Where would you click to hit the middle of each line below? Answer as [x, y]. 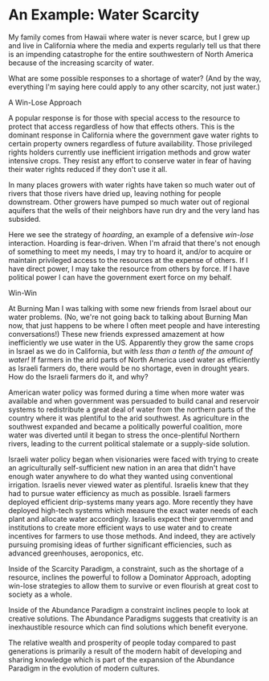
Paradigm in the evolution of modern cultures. [84, 668]
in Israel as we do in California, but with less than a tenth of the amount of [130, 351]
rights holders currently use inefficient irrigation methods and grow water [130, 152]
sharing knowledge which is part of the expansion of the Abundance [122, 659]
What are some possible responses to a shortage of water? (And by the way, [135, 78]
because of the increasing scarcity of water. [81, 63]
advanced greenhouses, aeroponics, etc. [76, 553]
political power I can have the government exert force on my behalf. [120, 277]
